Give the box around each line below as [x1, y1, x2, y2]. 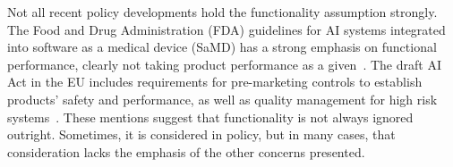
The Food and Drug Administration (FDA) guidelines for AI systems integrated [7, 20, 446, 38]
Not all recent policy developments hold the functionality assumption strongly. [7, 3, 438, 21]
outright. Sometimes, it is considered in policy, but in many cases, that [7, 125, 396, 144]
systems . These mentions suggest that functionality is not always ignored [7, 107, 414, 126]
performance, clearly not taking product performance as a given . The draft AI [7, 54, 441, 73]
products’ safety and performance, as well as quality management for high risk [7, 89, 438, 108]
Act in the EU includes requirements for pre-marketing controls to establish [7, 72, 423, 91]
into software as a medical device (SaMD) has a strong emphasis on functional [7, 38, 437, 56]
